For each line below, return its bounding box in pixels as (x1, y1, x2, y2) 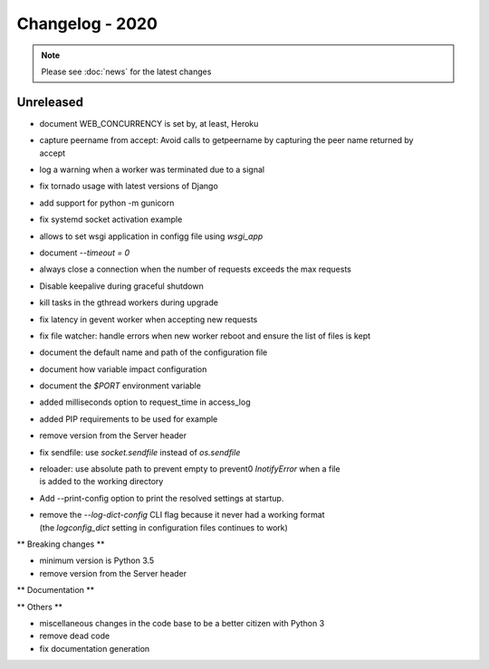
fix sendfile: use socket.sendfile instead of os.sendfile (39, 446, 241, 457)
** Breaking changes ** (16, 539, 105, 550)
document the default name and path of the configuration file (39, 347, 268, 358)
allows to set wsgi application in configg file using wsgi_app (39, 231, 264, 242)
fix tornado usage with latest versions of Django (39, 181, 219, 192)
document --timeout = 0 (39, 247, 130, 258)
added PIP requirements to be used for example (39, 413, 218, 425)
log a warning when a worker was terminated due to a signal (39, 164, 265, 176)
